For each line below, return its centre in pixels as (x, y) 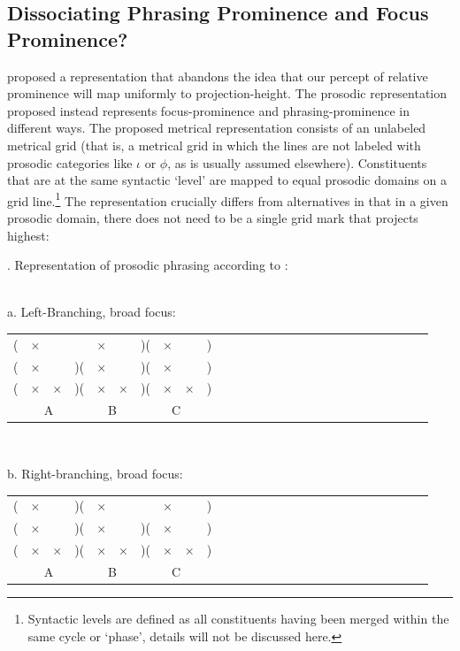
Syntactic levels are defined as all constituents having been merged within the (238, 618)
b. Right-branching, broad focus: (95, 473)
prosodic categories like (70, 162)
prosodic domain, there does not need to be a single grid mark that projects (213, 218)
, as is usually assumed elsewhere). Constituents (297, 162)
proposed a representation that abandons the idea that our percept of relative (218, 76)
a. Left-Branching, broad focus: (92, 312)
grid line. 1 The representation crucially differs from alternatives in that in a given (228, 199)
